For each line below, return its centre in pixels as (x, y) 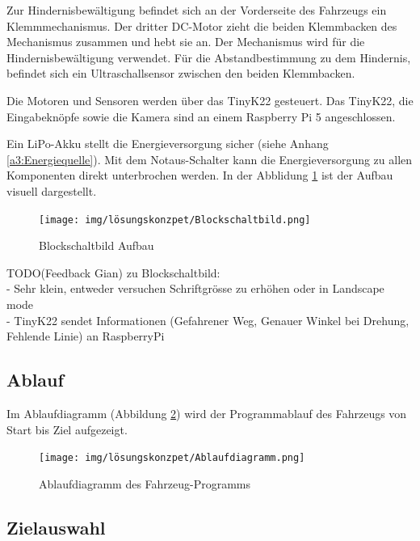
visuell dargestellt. (52, 190)
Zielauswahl (56, 527)
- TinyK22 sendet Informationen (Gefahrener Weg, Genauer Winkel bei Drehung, (208, 320)
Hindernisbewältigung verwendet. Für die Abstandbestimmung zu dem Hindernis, (209, 57)
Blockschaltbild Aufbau (97, 245)
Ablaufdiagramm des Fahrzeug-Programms (145, 483)
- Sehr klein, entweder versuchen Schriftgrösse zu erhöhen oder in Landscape (195, 288)
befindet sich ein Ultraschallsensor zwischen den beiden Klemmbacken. (181, 73)
